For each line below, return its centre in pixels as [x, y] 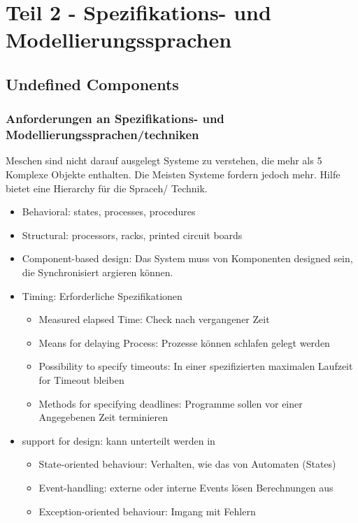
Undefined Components [92, 84]
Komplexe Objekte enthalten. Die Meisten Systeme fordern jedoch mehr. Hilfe [173, 174]
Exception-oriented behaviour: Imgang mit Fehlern [147, 511]
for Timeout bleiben [81, 380]
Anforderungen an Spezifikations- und [115, 119]
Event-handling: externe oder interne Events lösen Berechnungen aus [186, 487]
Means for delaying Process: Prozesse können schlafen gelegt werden [184, 342]
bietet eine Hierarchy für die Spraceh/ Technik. [107, 188]
